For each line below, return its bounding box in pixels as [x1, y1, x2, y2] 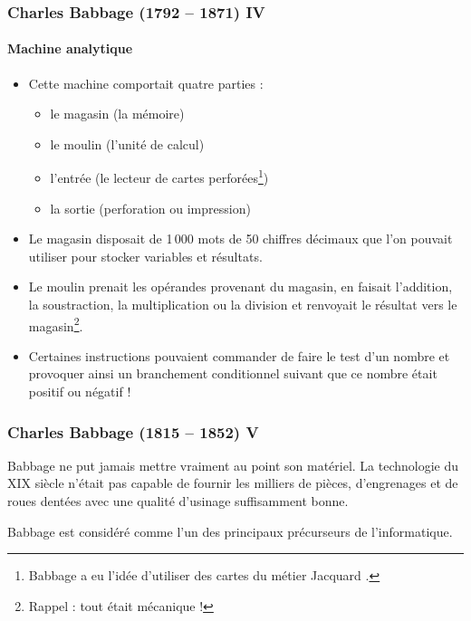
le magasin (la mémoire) [50, 104, 185, 123]
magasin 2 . [28, 313, 83, 335]
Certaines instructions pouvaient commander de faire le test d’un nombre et [28, 346, 450, 365]
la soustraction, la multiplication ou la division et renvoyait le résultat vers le [28, 295, 457, 314]
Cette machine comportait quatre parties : [28, 73, 264, 92]
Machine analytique [7, 39, 133, 58]
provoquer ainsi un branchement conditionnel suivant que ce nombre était [28, 364, 437, 383]
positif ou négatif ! [28, 382, 131, 401]
